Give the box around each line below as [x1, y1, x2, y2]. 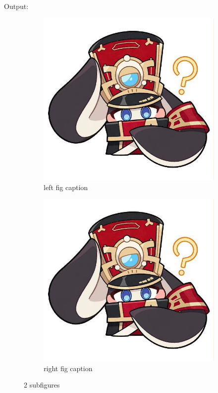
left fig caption [44, 182, 88, 192]
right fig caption [44, 363, 93, 373]
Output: [4, 1, 29, 11]
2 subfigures [24, 380, 60, 390]
